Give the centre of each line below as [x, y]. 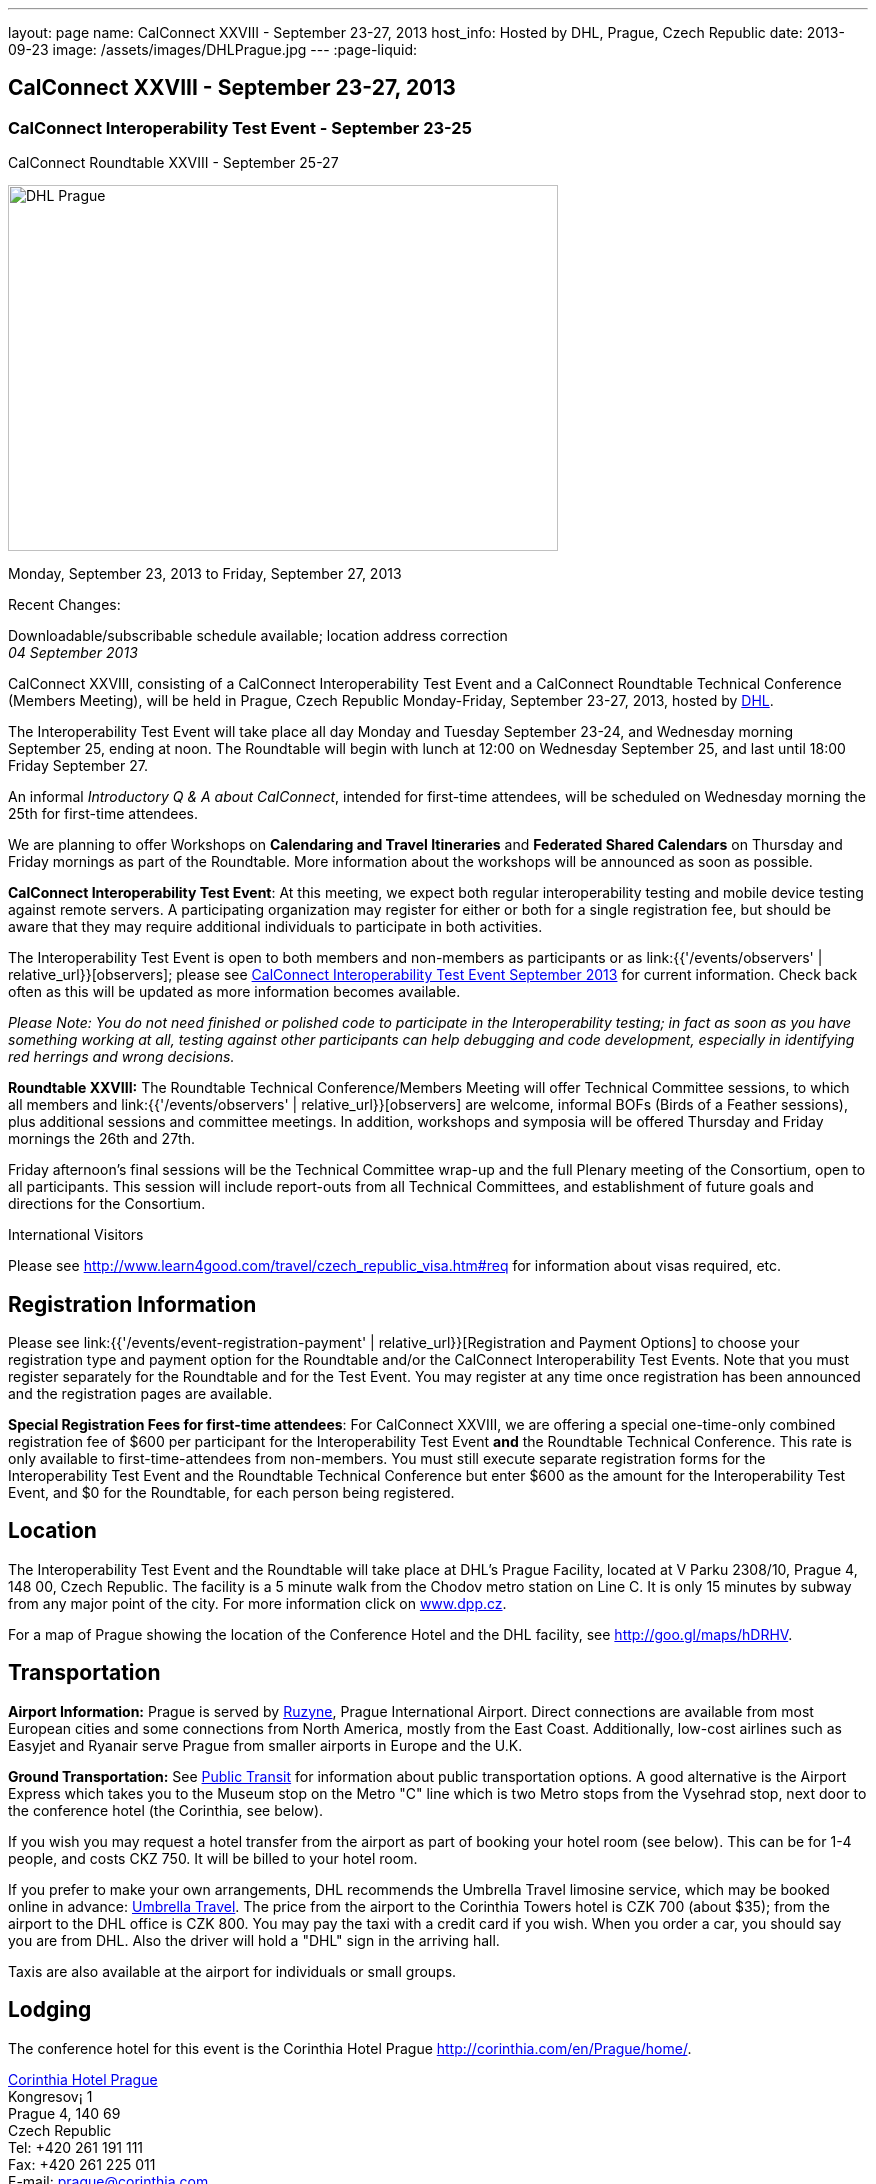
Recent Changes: [64, 605]
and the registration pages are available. [140, 1394]
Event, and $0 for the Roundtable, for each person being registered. [231, 1493]
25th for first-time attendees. [103, 814]
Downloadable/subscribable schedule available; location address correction [258, 636]
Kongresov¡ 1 [50, 2096]
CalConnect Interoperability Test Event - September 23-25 [240, 127]
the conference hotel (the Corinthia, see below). [166, 1810]
